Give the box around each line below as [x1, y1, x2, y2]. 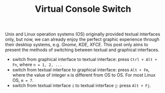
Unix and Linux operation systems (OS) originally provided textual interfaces [5, 31, 161, 37]
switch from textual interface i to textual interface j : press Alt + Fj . [12, 83, 152, 89]
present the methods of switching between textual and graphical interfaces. [5, 47, 160, 53]
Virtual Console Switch [35, 3, 131, 15]
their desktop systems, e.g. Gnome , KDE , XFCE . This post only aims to [5, 42, 148, 48]
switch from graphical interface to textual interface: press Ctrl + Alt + [12, 57, 157, 62]
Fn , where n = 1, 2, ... [12, 62, 63, 67]
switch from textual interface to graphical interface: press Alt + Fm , [12, 67, 150, 73]
